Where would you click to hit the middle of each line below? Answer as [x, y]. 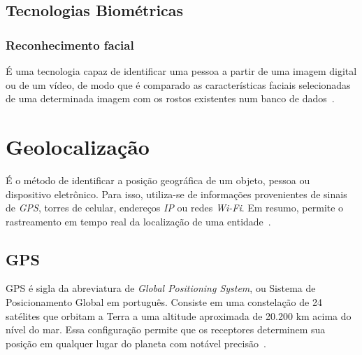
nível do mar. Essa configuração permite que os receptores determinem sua [166, 329]
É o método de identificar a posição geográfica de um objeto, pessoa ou [158, 180]
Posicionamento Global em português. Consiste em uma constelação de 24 [164, 302]
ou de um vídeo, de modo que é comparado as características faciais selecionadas [178, 84]
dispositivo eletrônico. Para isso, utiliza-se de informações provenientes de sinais [176, 194]
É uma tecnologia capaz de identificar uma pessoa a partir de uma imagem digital [181, 71]
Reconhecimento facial [70, 44]
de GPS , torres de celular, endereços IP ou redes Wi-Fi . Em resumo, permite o [175, 208]
